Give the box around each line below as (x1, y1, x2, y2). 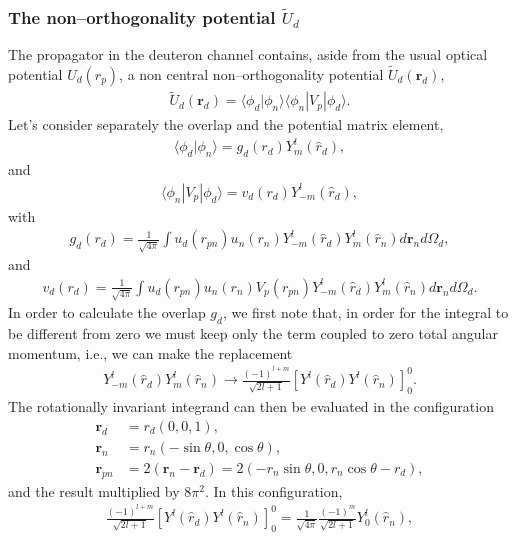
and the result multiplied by (8, 480, 180, 501)
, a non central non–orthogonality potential (119, 64, 384, 85)
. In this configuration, (204, 480, 343, 501)
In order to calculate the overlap (8, 302, 206, 323)
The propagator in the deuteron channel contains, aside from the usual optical (8, 44, 488, 65)
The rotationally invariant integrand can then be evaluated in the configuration (8, 396, 494, 417)
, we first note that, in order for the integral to (222, 302, 509, 323)
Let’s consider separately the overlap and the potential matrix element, (8, 114, 444, 135)
